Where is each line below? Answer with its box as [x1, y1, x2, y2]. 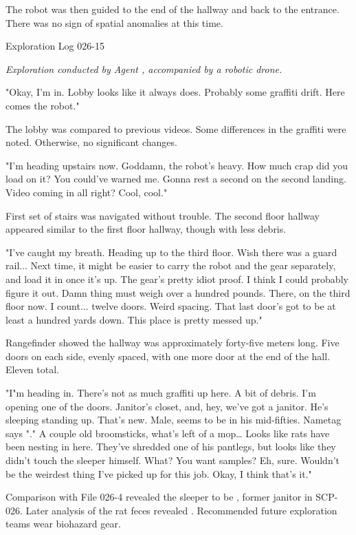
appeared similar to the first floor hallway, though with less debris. [5, 222, 287, 236]
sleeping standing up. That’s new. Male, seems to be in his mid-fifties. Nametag [5, 412, 342, 427]
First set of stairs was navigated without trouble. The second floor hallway [5, 208, 320, 222]
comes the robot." [5, 98, 80, 112]
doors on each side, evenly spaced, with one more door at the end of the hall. [5, 348, 331, 363]
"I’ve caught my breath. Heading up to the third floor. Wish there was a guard [5, 244, 337, 259]
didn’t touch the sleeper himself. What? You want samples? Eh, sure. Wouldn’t [5, 453, 340, 468]
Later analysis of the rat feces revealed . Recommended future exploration [25, 503, 337, 517]
